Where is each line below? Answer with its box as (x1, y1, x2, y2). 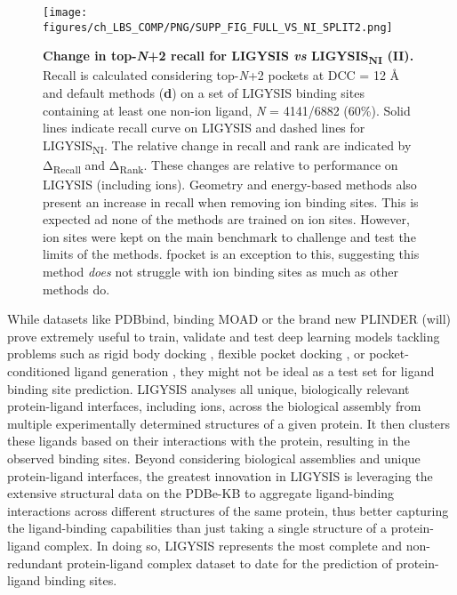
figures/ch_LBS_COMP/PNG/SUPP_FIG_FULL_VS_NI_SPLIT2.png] (43, 20, 393, 34)
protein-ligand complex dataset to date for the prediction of (67, 553, 392, 572)
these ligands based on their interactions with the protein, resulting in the (7, 431, 410, 450)
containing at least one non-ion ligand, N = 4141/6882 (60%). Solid (43, 101, 411, 119)
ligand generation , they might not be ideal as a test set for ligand (74, 362, 435, 380)
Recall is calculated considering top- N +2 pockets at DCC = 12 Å (43, 66, 400, 84)
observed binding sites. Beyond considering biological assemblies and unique (7, 448, 421, 467)
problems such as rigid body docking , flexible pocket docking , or (7, 344, 365, 363)
